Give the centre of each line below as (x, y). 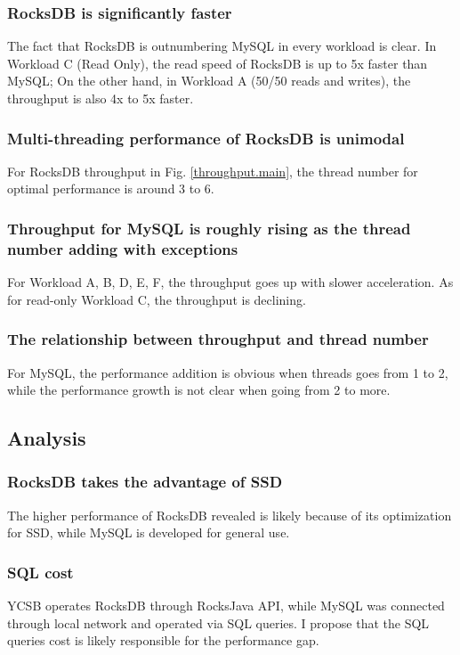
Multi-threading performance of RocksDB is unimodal (206, 138)
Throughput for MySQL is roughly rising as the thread (209, 228)
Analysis (47, 438)
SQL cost (40, 572)
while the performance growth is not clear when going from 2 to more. (199, 390)
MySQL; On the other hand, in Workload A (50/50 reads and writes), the (209, 81)
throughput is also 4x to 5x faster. (101, 98)
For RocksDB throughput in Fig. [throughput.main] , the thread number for (213, 171)
